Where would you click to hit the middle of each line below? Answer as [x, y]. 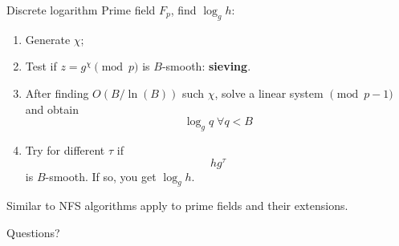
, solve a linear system [269, 93]
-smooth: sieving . [206, 66]
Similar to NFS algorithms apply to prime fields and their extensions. [177, 206]
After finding [57, 93]
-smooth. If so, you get [101, 176]
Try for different [65, 149]
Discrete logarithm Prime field [81, 10]
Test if [41, 66]
